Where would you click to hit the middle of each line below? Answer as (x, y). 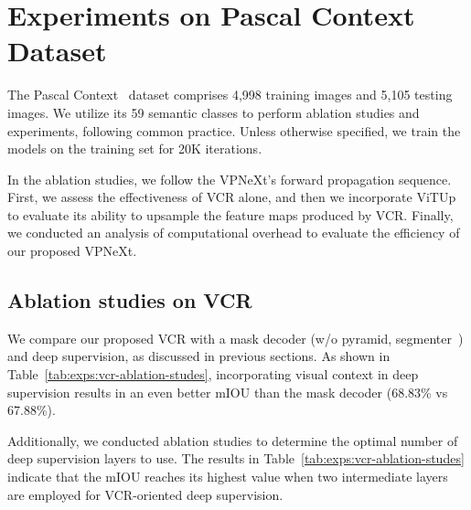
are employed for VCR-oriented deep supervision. (145, 494)
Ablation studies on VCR (130, 300)
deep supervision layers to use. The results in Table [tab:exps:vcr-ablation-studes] (236, 458)
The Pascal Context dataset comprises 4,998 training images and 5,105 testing (230, 95)
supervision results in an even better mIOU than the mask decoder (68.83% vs (228, 392)
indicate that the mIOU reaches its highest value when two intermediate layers (228, 477)
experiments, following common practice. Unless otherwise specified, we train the (234, 130)
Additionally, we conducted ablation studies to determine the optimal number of (233, 440)
